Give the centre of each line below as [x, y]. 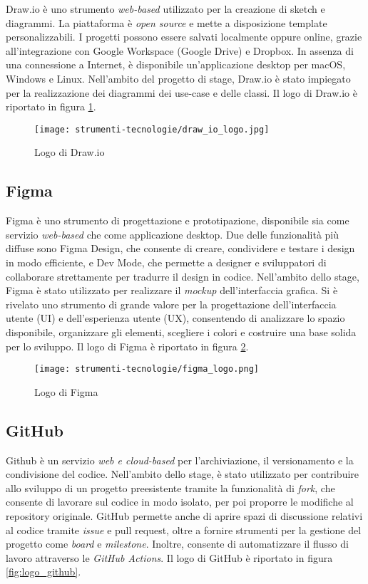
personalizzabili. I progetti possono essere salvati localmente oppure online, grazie [184, 37]
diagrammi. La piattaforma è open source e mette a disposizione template [167, 22]
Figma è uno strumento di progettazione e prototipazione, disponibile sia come [178, 220]
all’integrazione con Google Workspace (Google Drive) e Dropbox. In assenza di [180, 50]
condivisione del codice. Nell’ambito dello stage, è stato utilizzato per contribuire [183, 474]
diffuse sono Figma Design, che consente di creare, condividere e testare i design [180, 248]
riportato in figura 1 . [51, 106]
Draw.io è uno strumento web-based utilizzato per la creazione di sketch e [165, 9]
